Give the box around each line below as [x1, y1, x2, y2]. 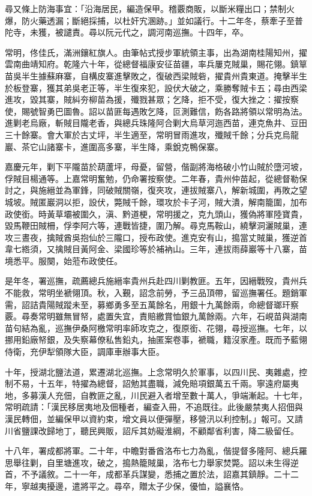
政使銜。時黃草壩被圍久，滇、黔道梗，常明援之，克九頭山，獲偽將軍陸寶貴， [5, 207, 307, 220]
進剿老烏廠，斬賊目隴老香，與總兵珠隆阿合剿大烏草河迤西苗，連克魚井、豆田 [5, 116, 307, 129]
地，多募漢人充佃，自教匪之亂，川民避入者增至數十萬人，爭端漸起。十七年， [5, 389, 307, 401]
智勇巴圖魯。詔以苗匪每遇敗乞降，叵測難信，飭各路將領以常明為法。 [38, 104, 307, 117]
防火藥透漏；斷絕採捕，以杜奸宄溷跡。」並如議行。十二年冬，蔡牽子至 [21, 14, 295, 26]
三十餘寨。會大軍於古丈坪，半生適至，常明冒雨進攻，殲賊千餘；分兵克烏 [5, 128, 290, 141]
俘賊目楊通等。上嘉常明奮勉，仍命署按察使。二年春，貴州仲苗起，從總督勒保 [5, 172, 307, 184]
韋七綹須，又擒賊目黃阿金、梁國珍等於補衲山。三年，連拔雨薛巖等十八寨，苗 [5, 243, 307, 255]
